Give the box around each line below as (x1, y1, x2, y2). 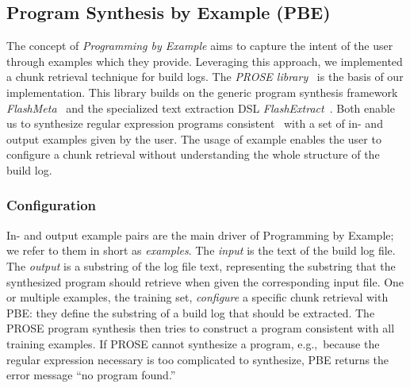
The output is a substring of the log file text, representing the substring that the (6, 257, 396, 274)
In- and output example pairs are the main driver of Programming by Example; (6, 226, 394, 243)
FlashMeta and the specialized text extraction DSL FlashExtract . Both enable (6, 99, 395, 116)
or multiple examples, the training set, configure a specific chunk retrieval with (6, 289, 389, 305)
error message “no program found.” (6, 367, 176, 383)
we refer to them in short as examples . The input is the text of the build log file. (6, 242, 396, 259)
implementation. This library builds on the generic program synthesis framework (6, 83, 398, 100)
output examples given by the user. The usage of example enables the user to (6, 130, 381, 147)
